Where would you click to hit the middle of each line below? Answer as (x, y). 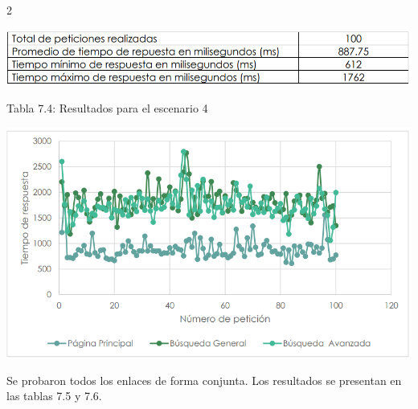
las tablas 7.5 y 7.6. (54, 396)
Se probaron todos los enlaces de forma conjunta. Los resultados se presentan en (204, 380)
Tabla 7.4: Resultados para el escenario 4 (107, 108)
